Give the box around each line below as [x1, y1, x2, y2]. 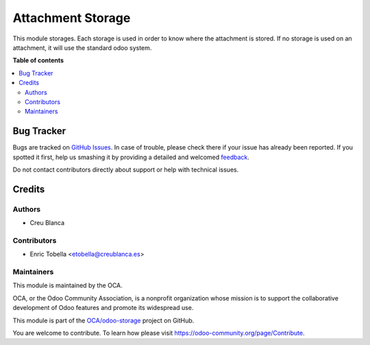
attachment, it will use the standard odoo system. [12, 43, 152, 51]
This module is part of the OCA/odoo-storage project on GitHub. [12, 316, 195, 324]
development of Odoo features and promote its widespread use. [12, 304, 194, 312]
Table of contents [12, 56, 64, 64]
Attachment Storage [12, 10, 131, 25]
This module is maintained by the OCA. [12, 281, 123, 289]
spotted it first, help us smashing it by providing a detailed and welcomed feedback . [12, 153, 250, 161]
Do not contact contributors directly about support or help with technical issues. [12, 165, 239, 174]
